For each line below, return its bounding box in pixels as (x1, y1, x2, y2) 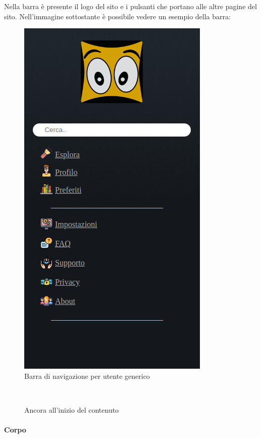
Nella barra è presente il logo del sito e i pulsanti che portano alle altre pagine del (4, 1, 257, 11)
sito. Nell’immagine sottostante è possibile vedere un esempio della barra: (4, 11, 231, 21)
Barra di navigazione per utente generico (24, 370, 150, 381)
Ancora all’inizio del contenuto (24, 404, 119, 415)
